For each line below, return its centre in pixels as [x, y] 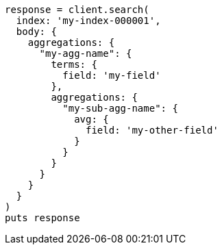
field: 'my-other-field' [152, 130]
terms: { [74, 64]
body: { [36, 32]
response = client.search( [77, 10]
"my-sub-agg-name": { [120, 108]
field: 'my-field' [112, 75]
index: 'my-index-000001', [88, 21]
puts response [42, 218]
